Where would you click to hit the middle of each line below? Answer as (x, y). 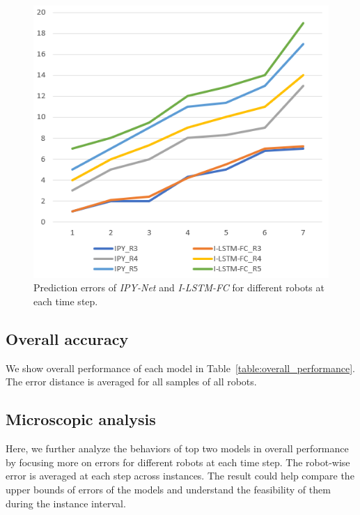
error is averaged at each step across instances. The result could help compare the (180, 476)
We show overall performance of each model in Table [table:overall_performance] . (180, 368)
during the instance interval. (66, 503)
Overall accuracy (67, 338)
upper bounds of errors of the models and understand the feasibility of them (168, 489)
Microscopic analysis (81, 419)
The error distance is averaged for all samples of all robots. (131, 382)
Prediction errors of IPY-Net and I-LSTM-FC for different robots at (179, 287)
